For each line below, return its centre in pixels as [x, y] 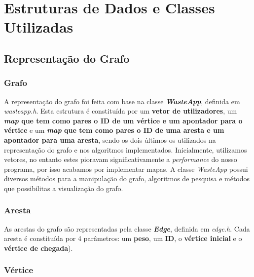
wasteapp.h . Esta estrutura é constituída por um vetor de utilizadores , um [121, 111]
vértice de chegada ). [38, 248]
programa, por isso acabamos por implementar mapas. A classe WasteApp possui [126, 169]
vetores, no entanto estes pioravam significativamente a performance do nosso [121, 159]
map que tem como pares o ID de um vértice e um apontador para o [123, 120]
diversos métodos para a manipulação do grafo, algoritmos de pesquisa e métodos [127, 178]
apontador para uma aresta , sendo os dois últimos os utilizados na [110, 139]
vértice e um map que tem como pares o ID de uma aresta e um [114, 130]
